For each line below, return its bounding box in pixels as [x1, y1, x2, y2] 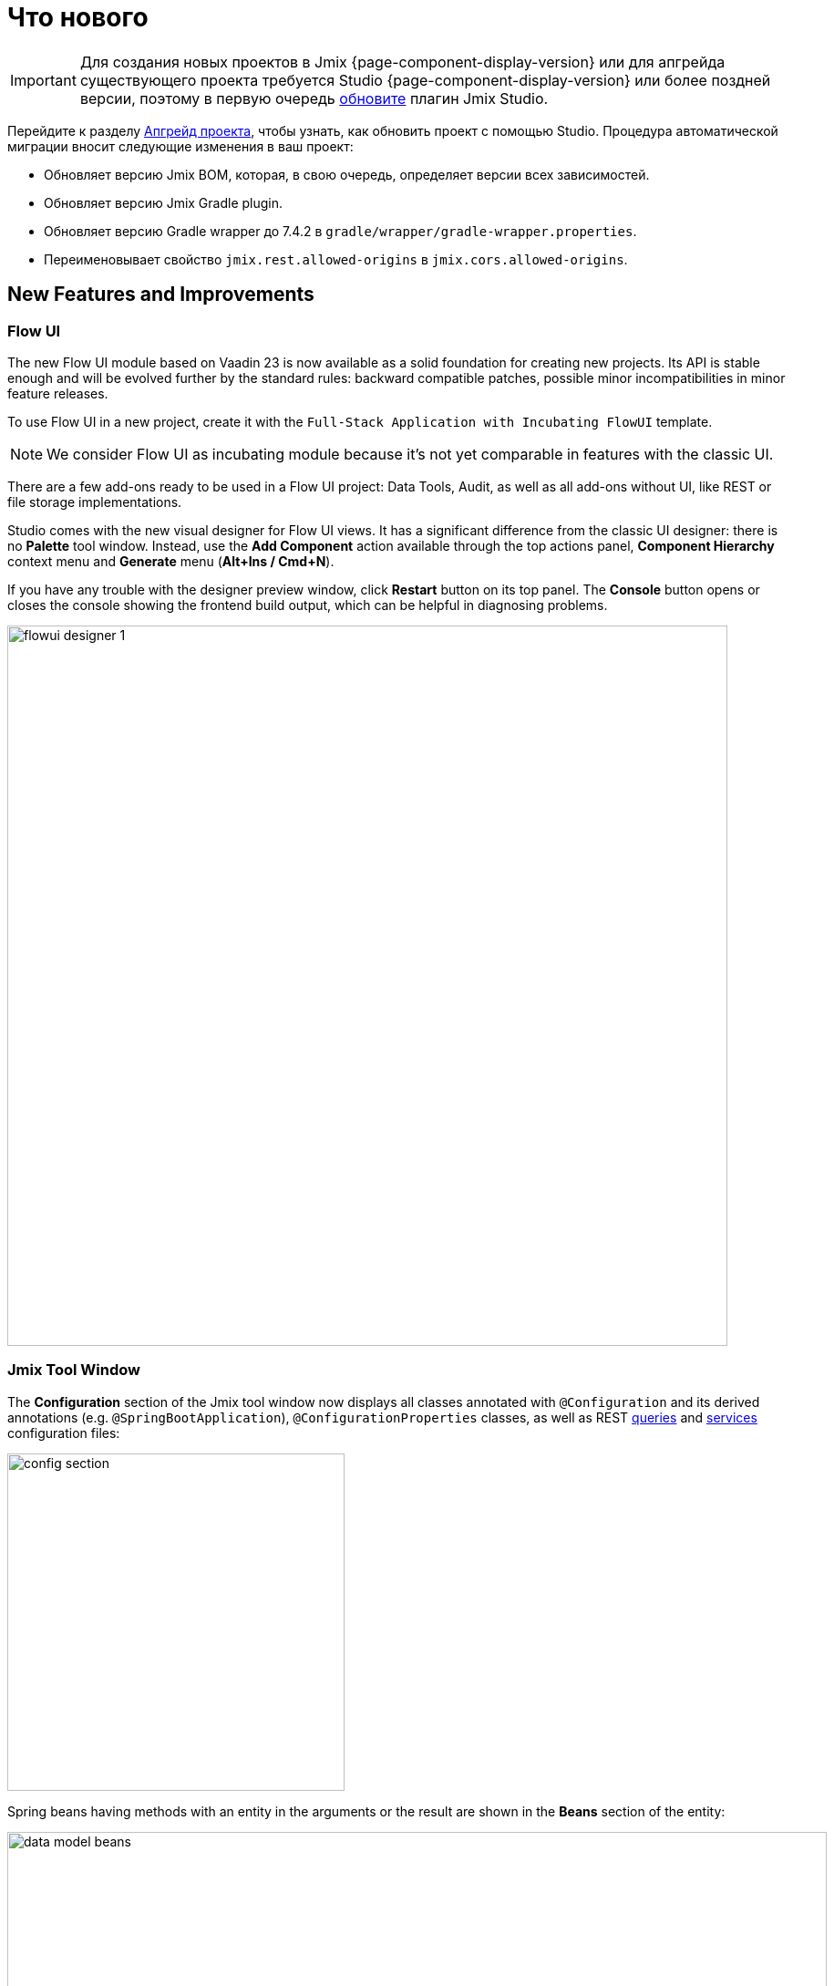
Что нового [7, 2, 149, 33]
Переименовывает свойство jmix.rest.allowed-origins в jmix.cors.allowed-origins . [44, 251, 628, 267]
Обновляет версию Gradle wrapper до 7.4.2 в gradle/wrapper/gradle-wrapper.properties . [44, 222, 637, 239]
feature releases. [7, 385, 108, 401]
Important [10, 70, 77, 89]
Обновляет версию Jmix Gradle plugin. [44, 194, 283, 211]
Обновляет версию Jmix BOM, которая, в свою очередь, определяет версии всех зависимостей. [44, 166, 650, 182]
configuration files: [7, 1424, 120, 1441]
